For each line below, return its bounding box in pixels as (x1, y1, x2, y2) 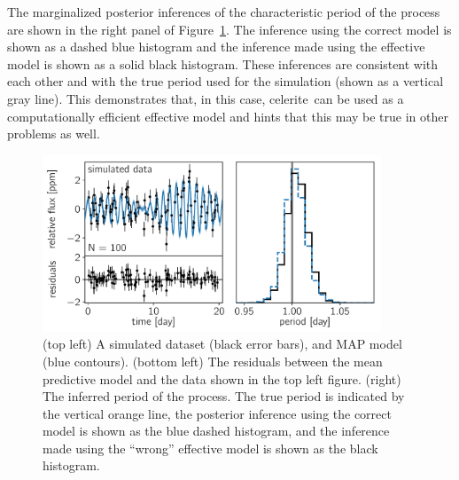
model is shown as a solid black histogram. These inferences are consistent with (7, 54, 439, 73)
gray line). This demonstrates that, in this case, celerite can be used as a (7, 89, 404, 107)
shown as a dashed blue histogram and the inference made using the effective (7, 37, 425, 56)
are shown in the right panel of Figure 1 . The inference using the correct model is (7, 20, 452, 38)
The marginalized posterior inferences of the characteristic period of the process (7, 3, 440, 20)
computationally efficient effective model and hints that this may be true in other (7, 106, 448, 125)
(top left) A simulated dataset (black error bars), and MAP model (43, 334, 402, 353)
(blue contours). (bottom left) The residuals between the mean (43, 351, 383, 370)
